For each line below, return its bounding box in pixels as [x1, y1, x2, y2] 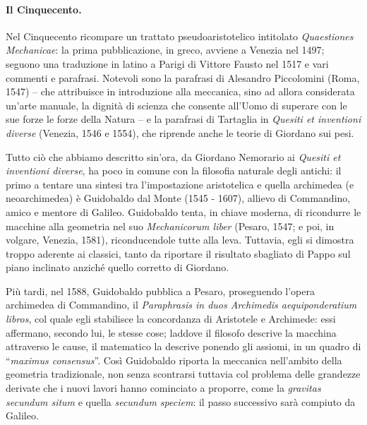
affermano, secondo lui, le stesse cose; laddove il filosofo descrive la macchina [6, 325, 337, 340]
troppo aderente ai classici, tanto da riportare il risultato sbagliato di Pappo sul [6, 246, 351, 261]
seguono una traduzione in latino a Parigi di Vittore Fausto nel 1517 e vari [6, 56, 329, 71]
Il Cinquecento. [6, 1, 82, 16]
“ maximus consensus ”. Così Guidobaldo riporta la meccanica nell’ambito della [6, 352, 342, 367]
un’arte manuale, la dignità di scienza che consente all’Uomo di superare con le [6, 97, 347, 112]
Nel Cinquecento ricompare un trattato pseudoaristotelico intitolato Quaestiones [6, 28, 354, 43]
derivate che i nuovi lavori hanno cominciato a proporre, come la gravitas [6, 381, 321, 395]
